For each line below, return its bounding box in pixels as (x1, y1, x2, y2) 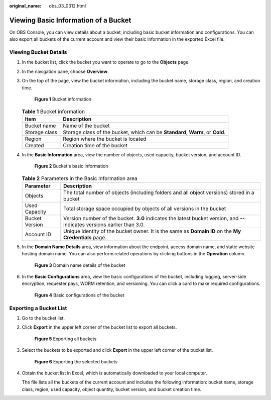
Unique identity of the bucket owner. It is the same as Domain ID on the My (63, 228, 241, 235)
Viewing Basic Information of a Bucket (9, 16, 131, 25)
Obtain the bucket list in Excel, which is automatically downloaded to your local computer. (22, 370, 207, 376)
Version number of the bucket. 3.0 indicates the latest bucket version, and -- (63, 215, 245, 222)
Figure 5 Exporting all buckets (34, 336, 97, 342)
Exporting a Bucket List (9, 305, 67, 312)
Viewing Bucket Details (9, 49, 67, 56)
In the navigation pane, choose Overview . (22, 68, 109, 74)
